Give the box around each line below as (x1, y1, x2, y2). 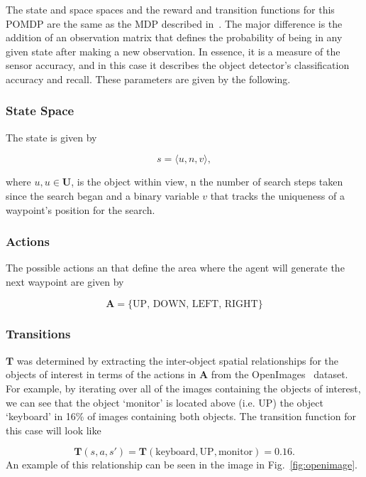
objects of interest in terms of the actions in (6, 367, 196, 382)
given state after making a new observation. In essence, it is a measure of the (6, 43, 340, 58)
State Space (6, 102, 74, 119)
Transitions (6, 325, 71, 343)
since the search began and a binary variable (6, 188, 199, 203)
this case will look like (6, 422, 101, 437)
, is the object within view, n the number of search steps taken (71, 174, 343, 189)
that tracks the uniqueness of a (210, 188, 345, 203)
